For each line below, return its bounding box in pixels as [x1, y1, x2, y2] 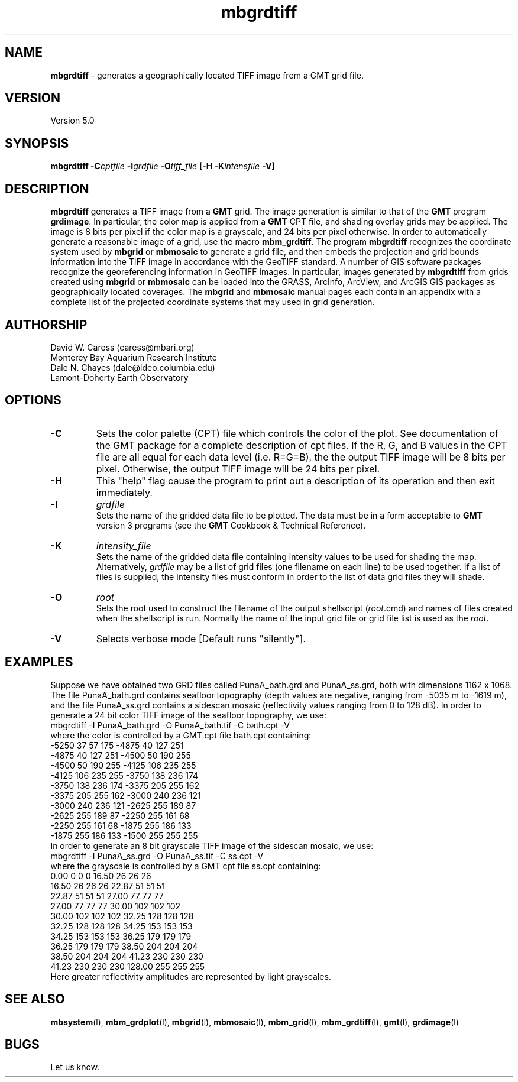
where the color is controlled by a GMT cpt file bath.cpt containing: [50, 730, 312, 740]
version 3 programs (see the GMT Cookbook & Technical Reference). [96, 520, 366, 530]
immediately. [96, 486, 153, 498]
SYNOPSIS [5, 135, 69, 151]
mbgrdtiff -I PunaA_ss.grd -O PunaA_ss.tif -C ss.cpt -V [50, 850, 264, 861]
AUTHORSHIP [5, 317, 88, 332]
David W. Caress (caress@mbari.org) [50, 342, 195, 352]
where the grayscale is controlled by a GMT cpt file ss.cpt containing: [50, 860, 321, 871]
